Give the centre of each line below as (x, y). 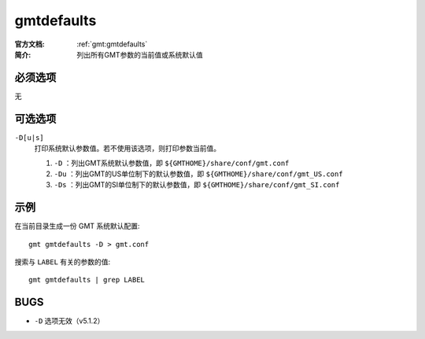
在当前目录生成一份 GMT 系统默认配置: (78, 226)
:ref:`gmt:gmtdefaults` (112, 44)
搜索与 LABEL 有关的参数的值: (63, 262)
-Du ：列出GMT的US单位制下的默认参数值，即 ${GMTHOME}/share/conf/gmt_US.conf (198, 174)
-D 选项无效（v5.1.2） (69, 321)
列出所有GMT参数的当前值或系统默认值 (140, 54)
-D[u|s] (30, 137)
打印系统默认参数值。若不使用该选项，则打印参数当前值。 (127, 149)
